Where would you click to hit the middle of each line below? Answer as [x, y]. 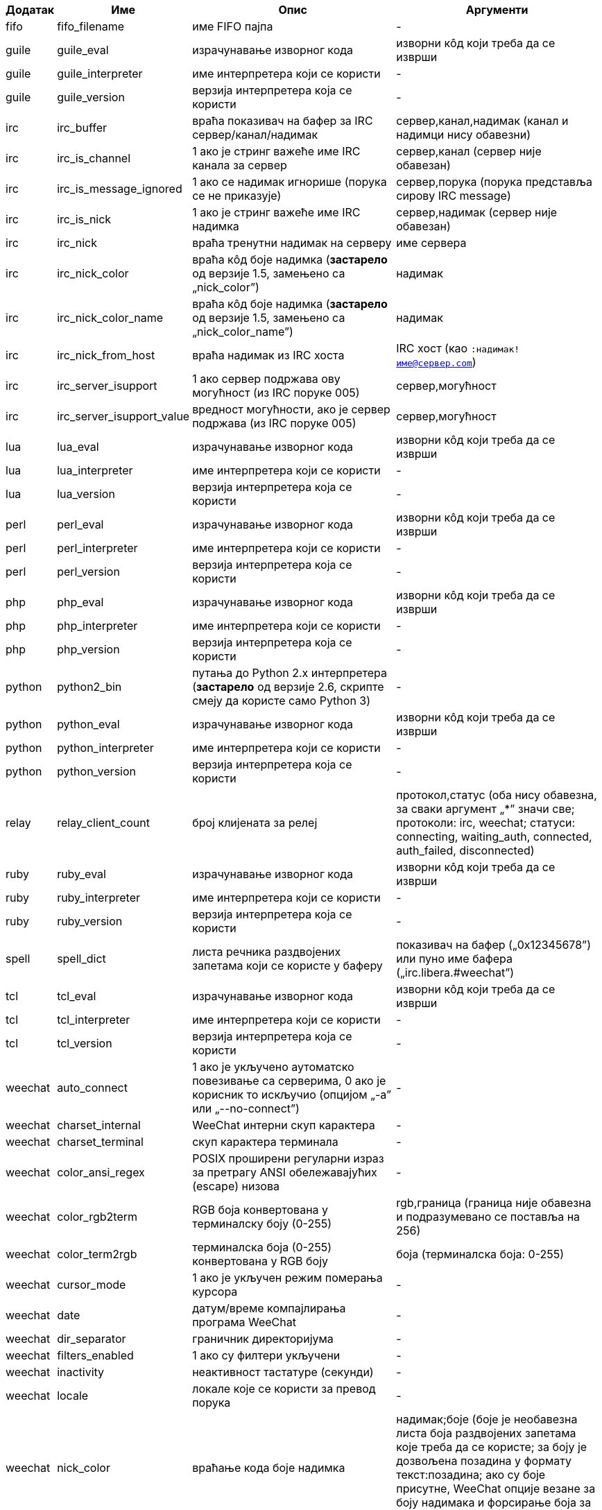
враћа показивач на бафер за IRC [283, 121]
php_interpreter [97, 626]
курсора [215, 1292]
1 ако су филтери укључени [266, 1355]
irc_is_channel [94, 158]
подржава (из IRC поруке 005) [274, 423]
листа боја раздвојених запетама [486, 1433]
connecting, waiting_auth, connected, [494, 836]
